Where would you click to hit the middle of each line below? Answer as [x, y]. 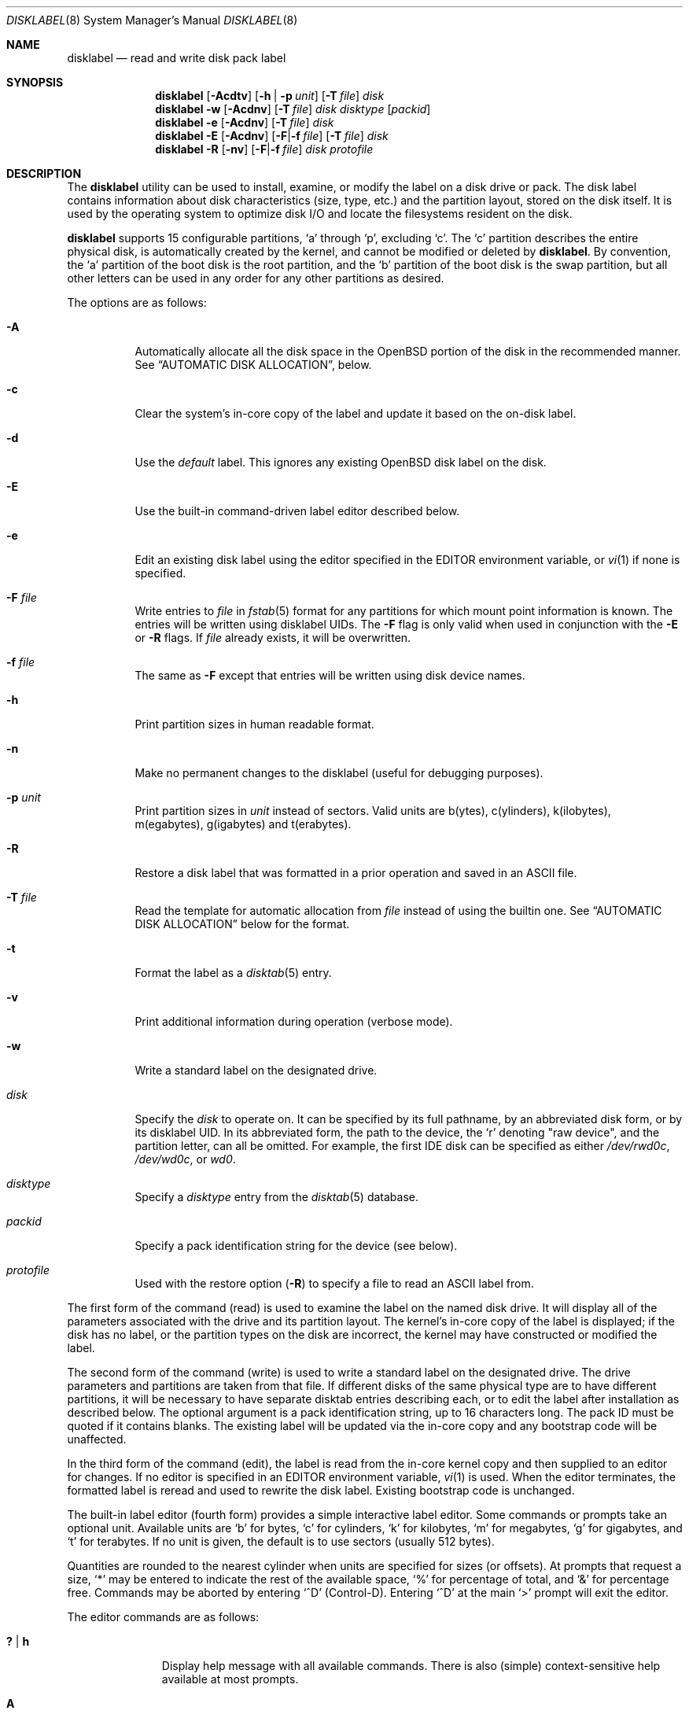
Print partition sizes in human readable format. [254, 724]
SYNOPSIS [35, 82]
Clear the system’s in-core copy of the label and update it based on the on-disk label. [356, 413]
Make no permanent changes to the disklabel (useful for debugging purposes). [339, 773]
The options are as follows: [137, 302]
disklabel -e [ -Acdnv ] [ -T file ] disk [245, 122]
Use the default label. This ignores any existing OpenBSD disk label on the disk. [341, 462]
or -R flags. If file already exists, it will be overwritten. [273, 638]
